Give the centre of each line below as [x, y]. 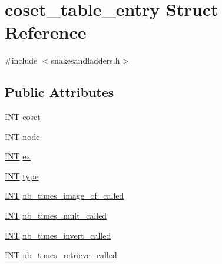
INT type [22, 176]
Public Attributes [59, 92]
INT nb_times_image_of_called [64, 196]
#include [21, 60]
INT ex [18, 156]
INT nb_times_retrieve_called [61, 255]
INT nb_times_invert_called [58, 235]
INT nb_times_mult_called [56, 215]
